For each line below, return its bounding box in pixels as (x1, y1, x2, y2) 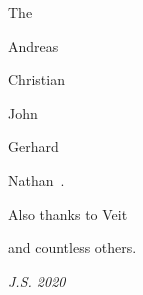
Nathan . (8, 169, 65, 190)
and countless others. (8, 237, 137, 258)
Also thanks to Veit (8, 203, 128, 224)
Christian (8, 69, 65, 90)
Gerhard (8, 136, 59, 157)
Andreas (8, 35, 59, 56)
